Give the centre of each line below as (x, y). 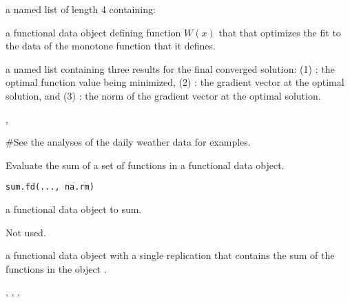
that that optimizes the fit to (280, 32)
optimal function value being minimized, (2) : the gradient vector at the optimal (175, 82)
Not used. (26, 232)
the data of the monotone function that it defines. (111, 46)
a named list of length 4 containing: (81, 9)
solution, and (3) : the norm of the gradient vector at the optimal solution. (163, 95)
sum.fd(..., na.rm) (50, 187)
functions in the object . (56, 268)
